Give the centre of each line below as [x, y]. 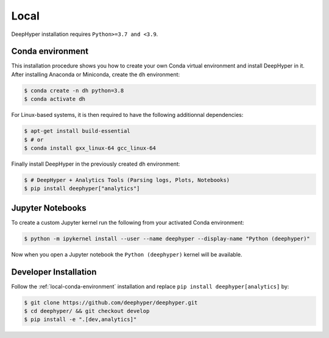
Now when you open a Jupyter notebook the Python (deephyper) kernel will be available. [127, 254]
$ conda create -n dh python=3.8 [74, 90]
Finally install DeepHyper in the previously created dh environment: [96, 164]
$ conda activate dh [55, 99]
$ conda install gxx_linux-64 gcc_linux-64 [90, 148]
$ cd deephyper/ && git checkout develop [87, 311]
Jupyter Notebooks [49, 208]
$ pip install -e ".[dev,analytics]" [80, 319]
